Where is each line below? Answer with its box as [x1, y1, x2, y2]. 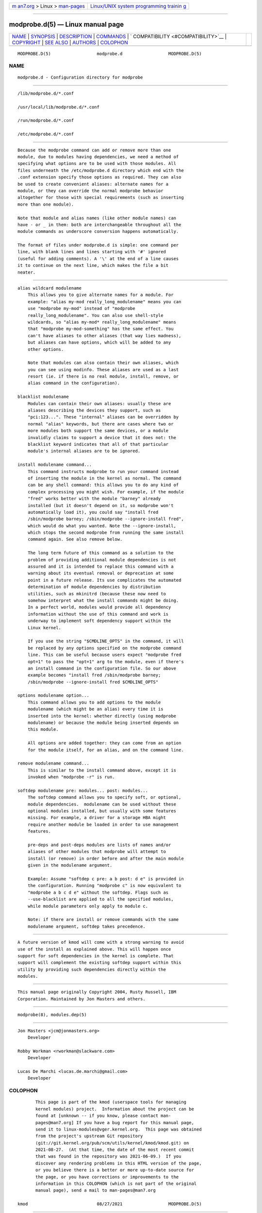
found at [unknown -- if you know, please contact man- [35, 1113, 171, 1118]
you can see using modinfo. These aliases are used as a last [27, 367, 179, 372]
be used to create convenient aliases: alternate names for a [17, 181, 169, 187]
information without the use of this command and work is [27, 611, 169, 617]
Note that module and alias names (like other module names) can [17, 215, 177, 221]
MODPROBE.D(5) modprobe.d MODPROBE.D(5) [17, 51, 202, 56]
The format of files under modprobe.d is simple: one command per [17, 243, 179, 248]
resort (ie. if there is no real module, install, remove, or [27, 374, 179, 379]
